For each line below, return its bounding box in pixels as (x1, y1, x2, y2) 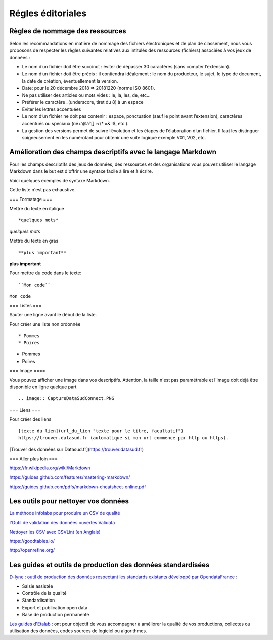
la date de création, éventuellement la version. (22, 78, 118, 84)
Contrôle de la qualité (22, 590, 67, 596)
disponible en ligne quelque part (9, 384, 77, 390)
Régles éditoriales (9, 8, 87, 19)
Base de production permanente (22, 612, 89, 618)
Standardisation (22, 597, 55, 604)
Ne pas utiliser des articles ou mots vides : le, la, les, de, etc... (22, 92, 151, 98)
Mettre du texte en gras (9, 238, 59, 244)
